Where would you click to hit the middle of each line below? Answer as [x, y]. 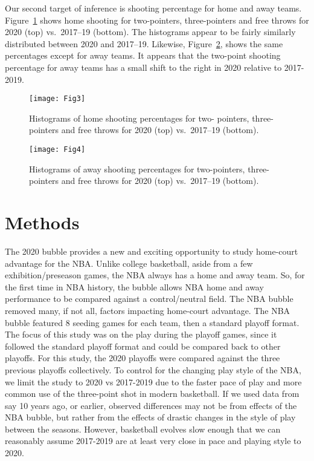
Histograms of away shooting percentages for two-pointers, [137, 168]
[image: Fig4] [57, 149]
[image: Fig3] [57, 99]
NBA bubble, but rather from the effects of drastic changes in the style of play [150, 417]
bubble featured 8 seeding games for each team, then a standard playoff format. [152, 322]
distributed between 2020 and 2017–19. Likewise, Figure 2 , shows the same [144, 43]
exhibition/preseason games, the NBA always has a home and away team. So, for [155, 275]
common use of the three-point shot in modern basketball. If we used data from [152, 394]
